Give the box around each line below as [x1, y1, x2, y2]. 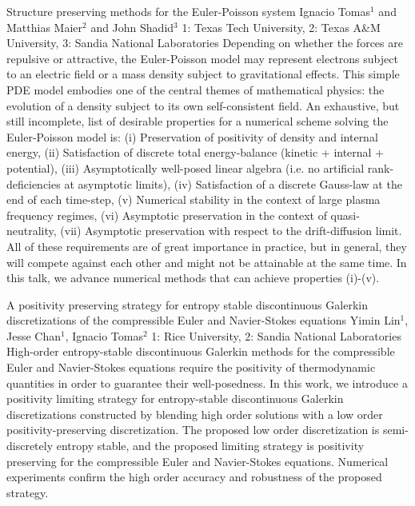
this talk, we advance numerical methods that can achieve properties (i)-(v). [6, 269, 380, 286]
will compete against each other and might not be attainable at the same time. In [6, 253, 407, 270]
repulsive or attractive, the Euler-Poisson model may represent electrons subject [6, 50, 398, 66]
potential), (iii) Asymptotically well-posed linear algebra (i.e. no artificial [6, 159, 365, 176]
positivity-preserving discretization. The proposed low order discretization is [6, 421, 380, 438]
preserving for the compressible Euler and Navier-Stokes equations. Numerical [6, 452, 389, 469]
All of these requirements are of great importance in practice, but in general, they [6, 237, 407, 254]
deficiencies [6, 175, 61, 192]
